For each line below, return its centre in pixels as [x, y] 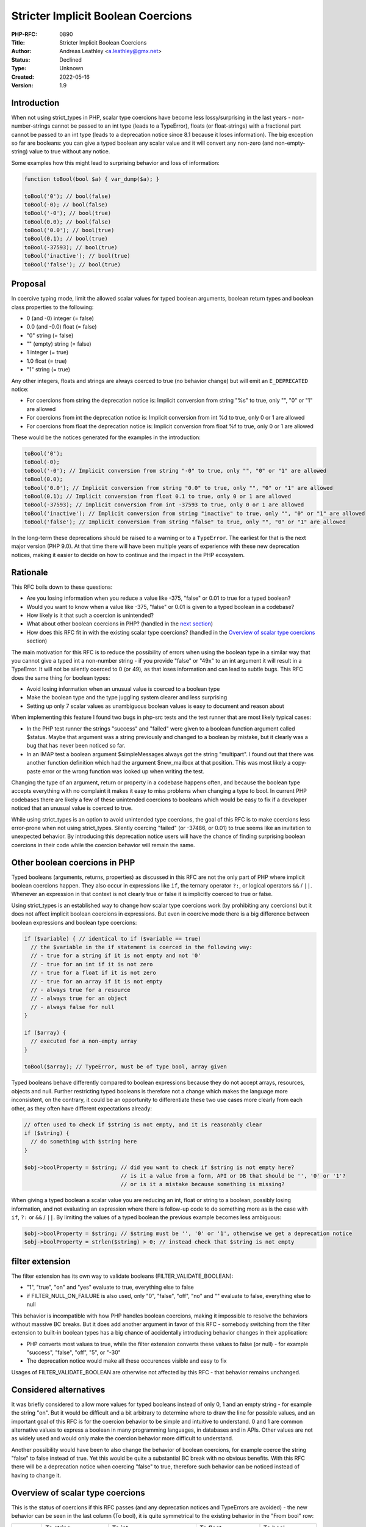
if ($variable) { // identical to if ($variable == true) [113, 938]
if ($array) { [45, 1033]
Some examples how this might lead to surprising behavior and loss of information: [115, 162]
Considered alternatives [58, 1390]
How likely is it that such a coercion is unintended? [90, 615]
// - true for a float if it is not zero [94, 973]
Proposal [29, 284]
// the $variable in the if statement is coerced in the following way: [142, 947]
